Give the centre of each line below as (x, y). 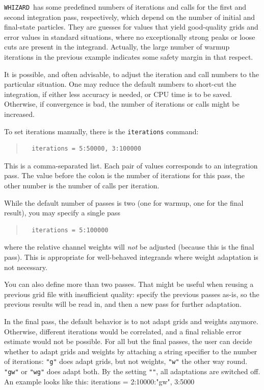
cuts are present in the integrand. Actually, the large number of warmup (117, 47)
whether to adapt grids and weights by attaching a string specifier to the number (131, 351)
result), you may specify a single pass (62, 213)
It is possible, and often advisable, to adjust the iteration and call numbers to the (131, 74)
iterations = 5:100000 (70, 230)
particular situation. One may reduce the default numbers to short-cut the (120, 84)
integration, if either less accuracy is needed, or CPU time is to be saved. (118, 94)
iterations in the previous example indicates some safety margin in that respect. (129, 57)
